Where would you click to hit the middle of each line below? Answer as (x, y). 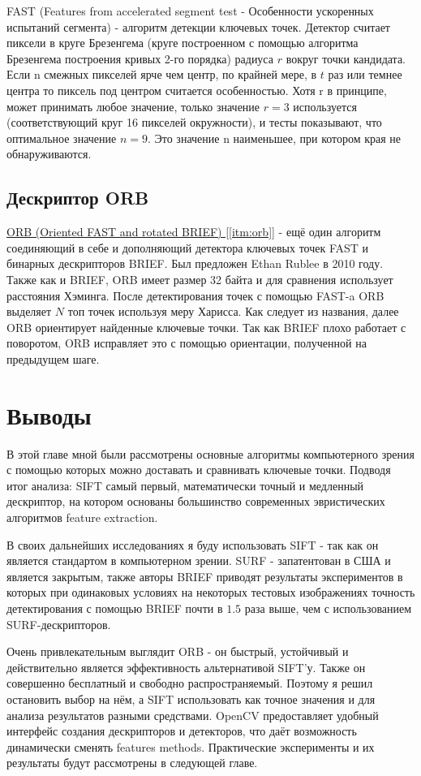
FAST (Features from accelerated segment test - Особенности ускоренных (190, 11)
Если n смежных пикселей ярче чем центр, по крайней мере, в (162, 74)
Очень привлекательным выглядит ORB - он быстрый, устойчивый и (178, 651)
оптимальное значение (62, 138)
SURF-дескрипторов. (59, 624)
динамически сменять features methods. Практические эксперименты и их (191, 746)
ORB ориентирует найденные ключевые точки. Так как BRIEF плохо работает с (206, 327)
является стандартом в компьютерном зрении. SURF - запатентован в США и (199, 560)
